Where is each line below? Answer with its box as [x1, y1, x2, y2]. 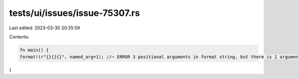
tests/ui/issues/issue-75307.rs [9, 7, 140, 18]
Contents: [9, 34, 29, 40]
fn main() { [19, 47, 49, 53]
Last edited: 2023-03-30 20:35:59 [9, 25, 80, 31]
